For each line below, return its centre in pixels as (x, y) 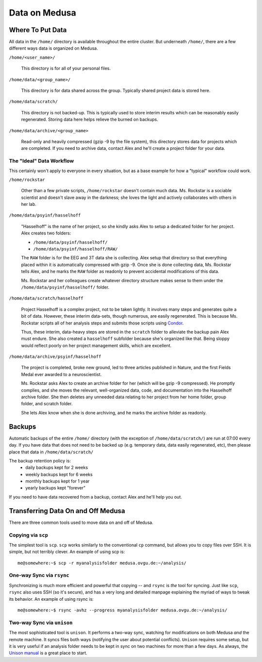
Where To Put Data (38, 30)
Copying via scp (29, 535)
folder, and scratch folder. (47, 404)
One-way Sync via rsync (39, 575)
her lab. (29, 204)
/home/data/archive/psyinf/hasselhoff (55, 357)
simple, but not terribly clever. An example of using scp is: (67, 552)
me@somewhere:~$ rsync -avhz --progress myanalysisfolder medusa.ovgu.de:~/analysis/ (123, 610)
